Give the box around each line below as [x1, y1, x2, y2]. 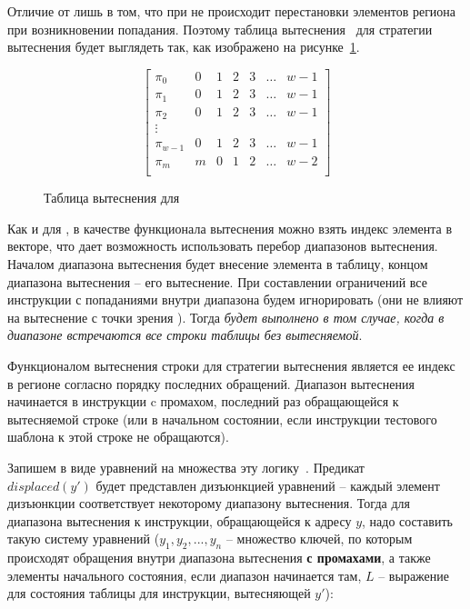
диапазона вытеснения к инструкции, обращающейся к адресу [7, 511, 352, 530]
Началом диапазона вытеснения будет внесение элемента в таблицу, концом [7, 255, 428, 274]
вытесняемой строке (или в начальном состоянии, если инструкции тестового [7, 409, 437, 428]
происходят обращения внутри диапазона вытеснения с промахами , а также [7, 548, 431, 567]
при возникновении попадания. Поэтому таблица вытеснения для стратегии [7, 19, 433, 38]
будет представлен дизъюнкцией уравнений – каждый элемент [95, 475, 440, 494]
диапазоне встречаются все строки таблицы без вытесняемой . [7, 325, 363, 344]
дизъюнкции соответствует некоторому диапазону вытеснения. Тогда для [7, 494, 410, 513]
